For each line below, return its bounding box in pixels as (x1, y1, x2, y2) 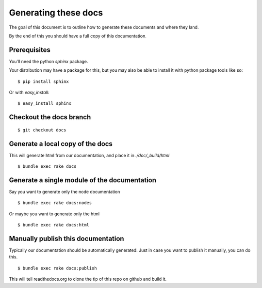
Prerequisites (9, 46, 50, 54)
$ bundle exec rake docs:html (17, 222, 90, 228)
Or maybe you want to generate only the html (9, 211, 99, 217)
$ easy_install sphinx (17, 101, 72, 106)
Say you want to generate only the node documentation (9, 189, 120, 195)
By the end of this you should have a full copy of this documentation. (9, 33, 147, 39)
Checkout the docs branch (9, 113, 91, 121)
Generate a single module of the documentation (9, 176, 157, 184)
